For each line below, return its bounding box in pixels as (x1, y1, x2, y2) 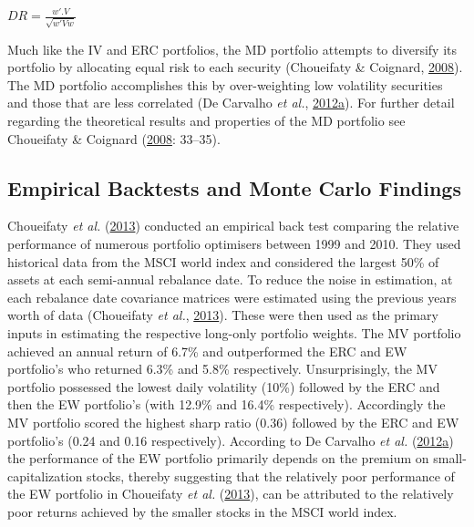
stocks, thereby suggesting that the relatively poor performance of (87, 466, 455, 485)
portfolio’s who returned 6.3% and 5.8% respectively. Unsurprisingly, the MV (7, 359, 438, 378)
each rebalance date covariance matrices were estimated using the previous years (7, 287, 457, 306)
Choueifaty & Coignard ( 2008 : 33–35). (7, 129, 221, 148)
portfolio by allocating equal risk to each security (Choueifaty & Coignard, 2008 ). (7, 57, 463, 77)
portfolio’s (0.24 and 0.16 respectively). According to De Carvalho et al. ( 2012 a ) (7, 430, 454, 449)
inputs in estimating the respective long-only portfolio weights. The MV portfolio (7, 324, 461, 343)
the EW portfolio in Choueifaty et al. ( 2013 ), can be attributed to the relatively (7, 484, 454, 503)
